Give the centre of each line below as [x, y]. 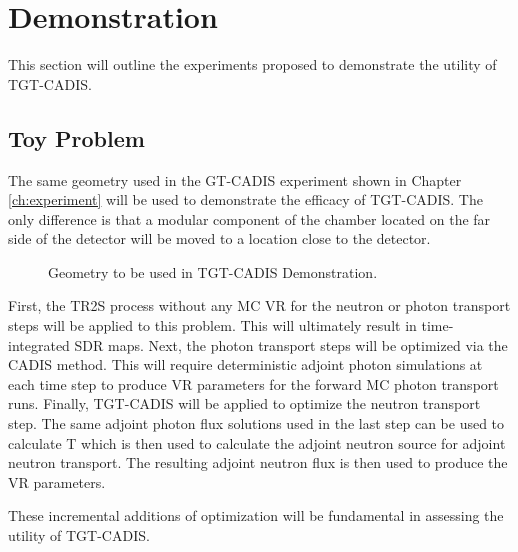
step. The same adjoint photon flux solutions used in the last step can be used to [256, 423]
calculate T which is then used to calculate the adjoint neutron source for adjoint [257, 442]
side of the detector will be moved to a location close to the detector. [219, 238]
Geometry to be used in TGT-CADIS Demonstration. [213, 271]
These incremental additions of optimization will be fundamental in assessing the [256, 515]
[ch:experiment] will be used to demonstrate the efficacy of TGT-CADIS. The [245, 199]
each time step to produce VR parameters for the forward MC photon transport [253, 383]
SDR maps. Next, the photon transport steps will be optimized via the [291, 344]
